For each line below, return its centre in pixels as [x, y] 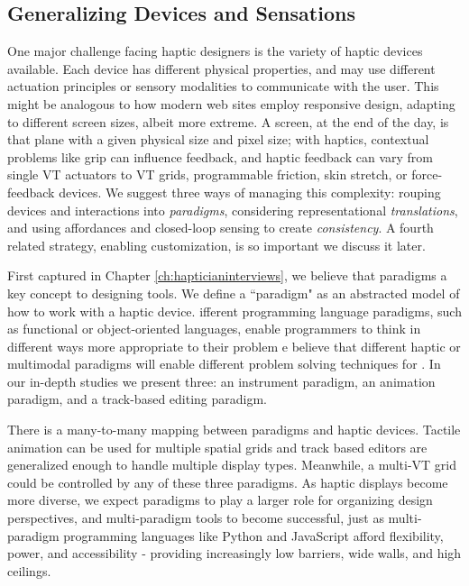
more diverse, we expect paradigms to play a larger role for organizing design [220, 500]
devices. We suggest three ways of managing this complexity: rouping [250, 192]
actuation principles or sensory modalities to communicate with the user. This [223, 86]
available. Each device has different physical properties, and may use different [221, 68]
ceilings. [29, 570]
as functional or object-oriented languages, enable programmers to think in [214, 329]
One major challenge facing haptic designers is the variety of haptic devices [215, 51]
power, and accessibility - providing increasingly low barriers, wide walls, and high [234, 553]
